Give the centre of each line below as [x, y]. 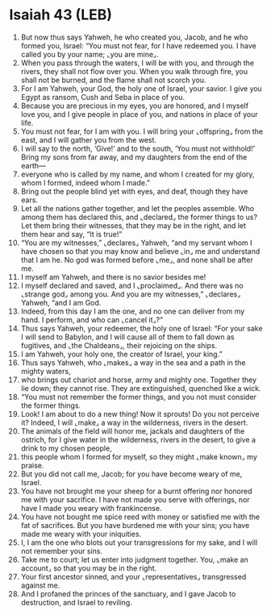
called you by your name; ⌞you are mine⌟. [90, 54]
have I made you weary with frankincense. [91, 508]
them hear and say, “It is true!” [71, 234]
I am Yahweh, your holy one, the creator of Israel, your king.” [121, 354]
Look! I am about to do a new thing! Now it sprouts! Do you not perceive [140, 413]
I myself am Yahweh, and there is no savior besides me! [113, 276]
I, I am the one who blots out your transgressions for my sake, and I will [139, 542]
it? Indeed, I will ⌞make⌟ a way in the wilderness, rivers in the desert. [134, 422]
